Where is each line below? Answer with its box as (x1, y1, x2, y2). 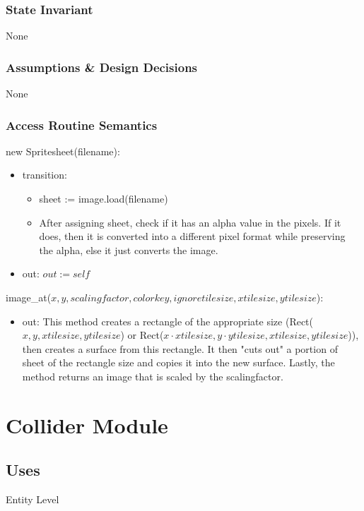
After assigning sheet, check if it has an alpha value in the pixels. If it (39, 215, 341, 229)
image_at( (6, 290, 52, 304)
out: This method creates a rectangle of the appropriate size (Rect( (22, 313, 314, 328)
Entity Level (6, 492, 59, 507)
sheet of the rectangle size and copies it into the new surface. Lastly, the (22, 355, 335, 370)
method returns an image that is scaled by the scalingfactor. (22, 368, 283, 383)
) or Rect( (120, 327, 164, 342)
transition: (22, 167, 67, 182)
